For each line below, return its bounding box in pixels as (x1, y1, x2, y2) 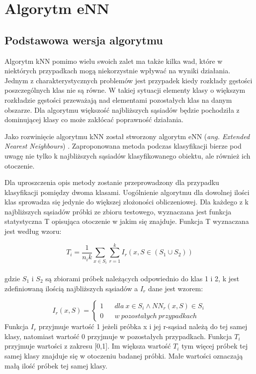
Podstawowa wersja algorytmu (4, 32, 163, 47)
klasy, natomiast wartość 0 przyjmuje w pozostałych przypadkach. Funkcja (4, 331, 232, 341)
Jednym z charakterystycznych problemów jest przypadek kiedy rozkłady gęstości (4, 75, 253, 85)
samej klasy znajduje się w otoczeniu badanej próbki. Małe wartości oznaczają (4, 351, 243, 361)
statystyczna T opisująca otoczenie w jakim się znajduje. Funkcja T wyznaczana (4, 216, 249, 226)
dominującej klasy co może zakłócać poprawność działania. (4, 114, 183, 125)
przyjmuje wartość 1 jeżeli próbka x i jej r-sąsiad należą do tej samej (38, 321, 248, 332)
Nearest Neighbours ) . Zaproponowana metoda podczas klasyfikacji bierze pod (4, 141, 242, 151)
